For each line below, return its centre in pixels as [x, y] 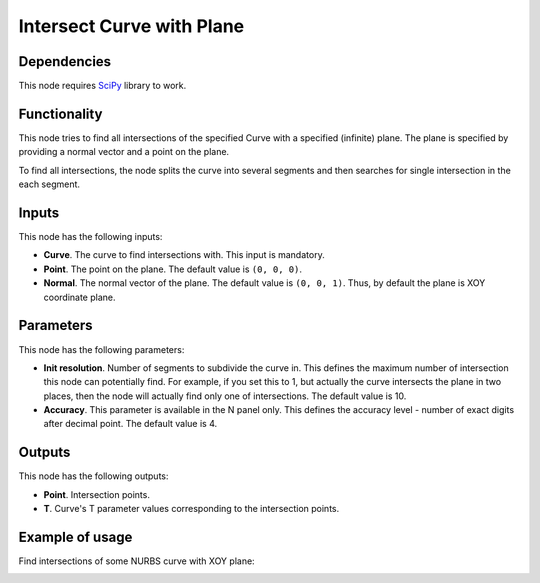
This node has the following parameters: [101, 349]
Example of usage [75, 536]
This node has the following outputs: [93, 476]
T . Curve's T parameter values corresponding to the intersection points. [191, 509]
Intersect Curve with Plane [131, 26]
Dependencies [65, 61]
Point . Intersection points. [96, 494]
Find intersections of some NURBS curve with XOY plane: [136, 561]
